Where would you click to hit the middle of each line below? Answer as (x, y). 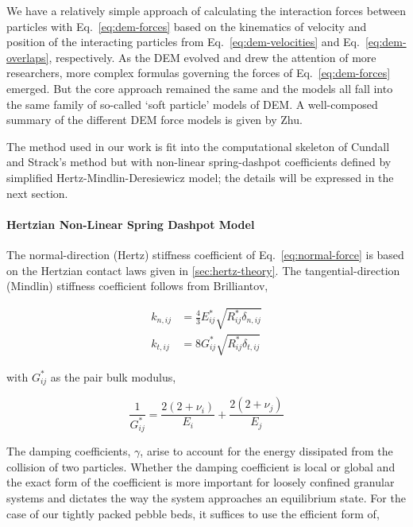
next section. (37, 193)
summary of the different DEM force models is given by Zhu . (154, 120)
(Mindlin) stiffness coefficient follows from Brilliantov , (137, 286)
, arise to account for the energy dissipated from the (266, 451)
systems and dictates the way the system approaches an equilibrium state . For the (206, 497)
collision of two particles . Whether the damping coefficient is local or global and (201, 466)
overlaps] (28, 57)
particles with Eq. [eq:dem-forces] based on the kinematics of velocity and (187, 26)
